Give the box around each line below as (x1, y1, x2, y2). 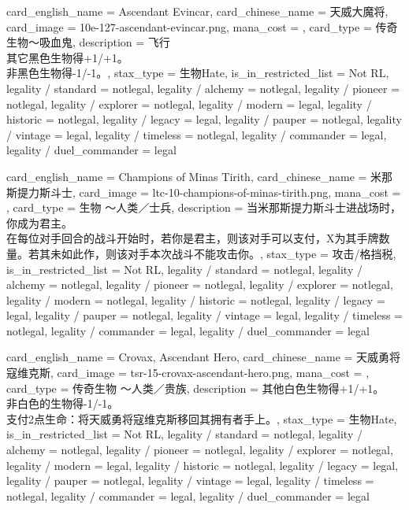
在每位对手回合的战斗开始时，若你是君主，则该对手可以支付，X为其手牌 (6, 230, 379, 246)
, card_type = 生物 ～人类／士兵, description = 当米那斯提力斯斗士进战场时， (6, 199, 402, 216)
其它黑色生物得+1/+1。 (6, 49, 128, 65)
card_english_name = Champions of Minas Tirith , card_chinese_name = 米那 (6, 168, 393, 184)
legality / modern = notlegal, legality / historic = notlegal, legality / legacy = (6, 291, 385, 308)
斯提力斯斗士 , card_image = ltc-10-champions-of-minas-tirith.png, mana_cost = (6, 183, 401, 200)
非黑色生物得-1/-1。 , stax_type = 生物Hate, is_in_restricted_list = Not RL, (6, 65, 389, 81)
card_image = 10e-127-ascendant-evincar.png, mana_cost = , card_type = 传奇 (6, 18, 398, 35)
